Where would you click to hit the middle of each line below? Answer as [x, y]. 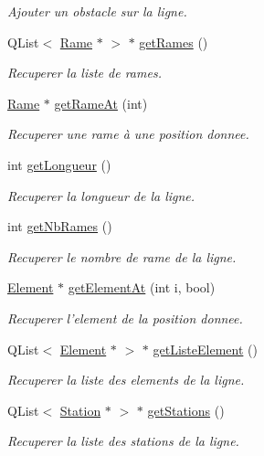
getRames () [174, 42]
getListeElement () [205, 349]
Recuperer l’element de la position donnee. [125, 318]
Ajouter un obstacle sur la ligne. [97, 11]
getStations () [186, 410]
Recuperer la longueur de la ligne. [101, 195]
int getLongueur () [59, 164]
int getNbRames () [60, 226]
